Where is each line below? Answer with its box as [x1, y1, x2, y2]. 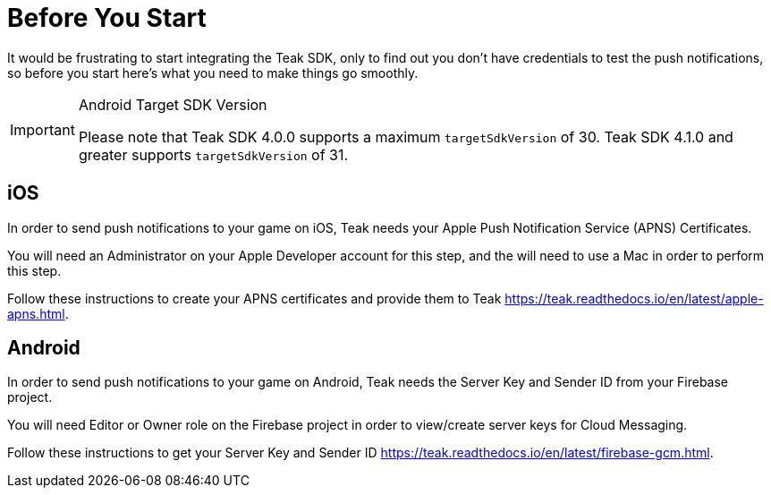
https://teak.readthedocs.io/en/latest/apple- [504, 290, 764, 306]
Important [10, 120, 75, 139]
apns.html [7, 305, 65, 321]
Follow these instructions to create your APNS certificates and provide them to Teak [7, 290, 502, 306]
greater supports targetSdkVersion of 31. [78, 145, 349, 164]
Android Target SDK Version [78, 95, 267, 114]
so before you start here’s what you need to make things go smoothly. [7, 64, 419, 81]
